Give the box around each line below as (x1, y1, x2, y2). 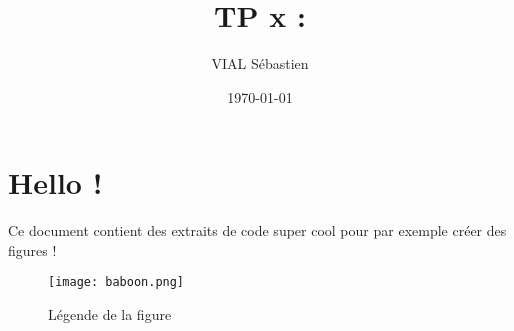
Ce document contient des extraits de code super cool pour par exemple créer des (8, 220, 507, 241)
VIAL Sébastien (211, 53, 309, 74)
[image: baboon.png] (48, 275, 185, 290)
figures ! (8, 239, 57, 260)
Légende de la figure (48, 304, 172, 325)
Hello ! (8, 162, 103, 203)
